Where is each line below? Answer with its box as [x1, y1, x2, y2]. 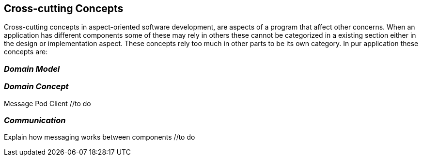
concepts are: [4, 48, 48, 56]
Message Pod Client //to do [4, 99, 91, 108]
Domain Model [4, 64, 60, 74]
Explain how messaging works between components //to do [4, 133, 195, 142]
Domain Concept [4, 81, 69, 92]
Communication [4, 115, 66, 125]
